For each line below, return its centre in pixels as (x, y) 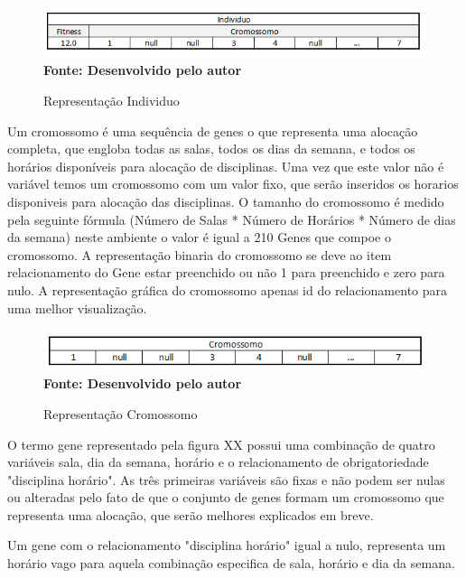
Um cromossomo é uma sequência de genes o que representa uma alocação (213, 131)
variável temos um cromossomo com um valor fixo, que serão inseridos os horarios (233, 184)
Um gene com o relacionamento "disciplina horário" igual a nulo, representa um (227, 545)
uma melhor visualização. (77, 308)
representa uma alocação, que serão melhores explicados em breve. (191, 514)
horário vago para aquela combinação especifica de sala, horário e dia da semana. (231, 563)
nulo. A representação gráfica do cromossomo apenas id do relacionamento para (228, 289)
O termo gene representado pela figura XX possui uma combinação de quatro (221, 444)
